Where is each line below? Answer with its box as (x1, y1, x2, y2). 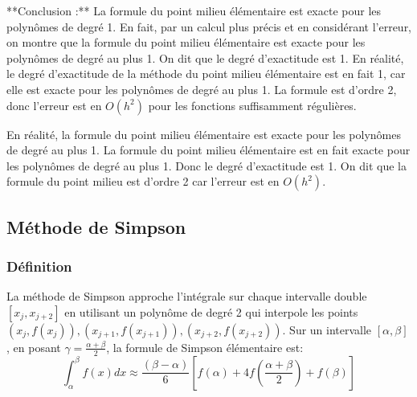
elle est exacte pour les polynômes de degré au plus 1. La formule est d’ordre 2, (6, 80, 397, 97)
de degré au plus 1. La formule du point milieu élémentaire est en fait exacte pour (6, 141, 411, 158)
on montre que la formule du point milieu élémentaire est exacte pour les (6, 34, 366, 51)
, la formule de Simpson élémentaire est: (106, 338, 304, 355)
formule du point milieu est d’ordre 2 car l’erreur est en (6, 173, 280, 190)
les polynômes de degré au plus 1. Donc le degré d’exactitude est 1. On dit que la (6, 157, 407, 174)
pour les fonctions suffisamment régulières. (148, 96, 357, 113)
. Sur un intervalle (282, 321, 372, 338)
